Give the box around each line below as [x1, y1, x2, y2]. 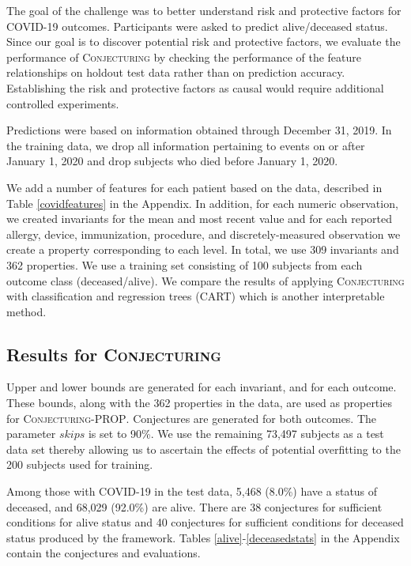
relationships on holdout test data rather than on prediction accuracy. [6, 64, 345, 81]
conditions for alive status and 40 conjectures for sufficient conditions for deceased [6, 514, 404, 530]
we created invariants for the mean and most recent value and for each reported [6, 210, 393, 227]
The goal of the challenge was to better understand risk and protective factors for [6, 2, 402, 18]
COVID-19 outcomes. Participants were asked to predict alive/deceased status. [6, 17, 388, 34]
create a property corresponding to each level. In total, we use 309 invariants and [6, 241, 399, 258]
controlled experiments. [6, 95, 119, 111]
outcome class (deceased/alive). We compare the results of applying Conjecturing [6, 272, 405, 289]
